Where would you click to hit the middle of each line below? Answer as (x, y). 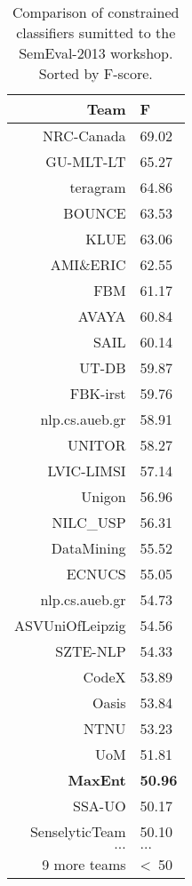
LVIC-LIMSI (87, 471)
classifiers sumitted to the (96, 32)
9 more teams (84, 864)
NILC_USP (89, 522)
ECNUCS (96, 574)
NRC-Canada (84, 136)
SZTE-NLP (91, 651)
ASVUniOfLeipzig (70, 625)
